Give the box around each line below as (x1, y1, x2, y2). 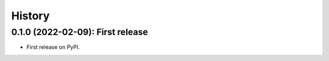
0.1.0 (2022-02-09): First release (11, 27, 149, 37)
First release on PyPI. (26, 43, 80, 51)
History (11, 9, 50, 22)
